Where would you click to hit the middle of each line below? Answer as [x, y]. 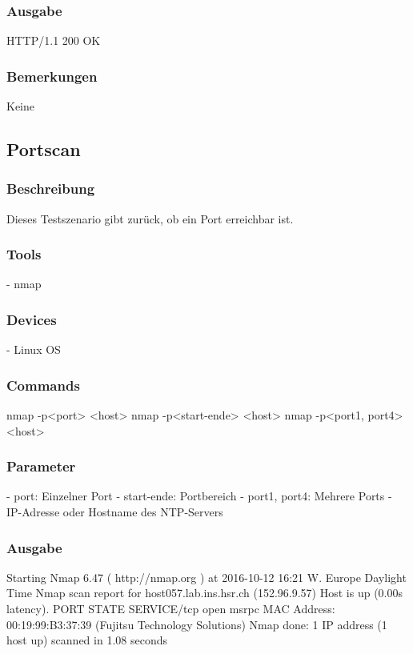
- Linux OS [34, 349]
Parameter [41, 466]
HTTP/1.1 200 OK [54, 40]
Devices [32, 319]
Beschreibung [51, 189]
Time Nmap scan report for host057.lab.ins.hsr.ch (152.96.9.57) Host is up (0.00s [204, 593]
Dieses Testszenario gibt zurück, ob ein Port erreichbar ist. [150, 218]
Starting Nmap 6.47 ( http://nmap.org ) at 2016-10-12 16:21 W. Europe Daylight [206, 577]
